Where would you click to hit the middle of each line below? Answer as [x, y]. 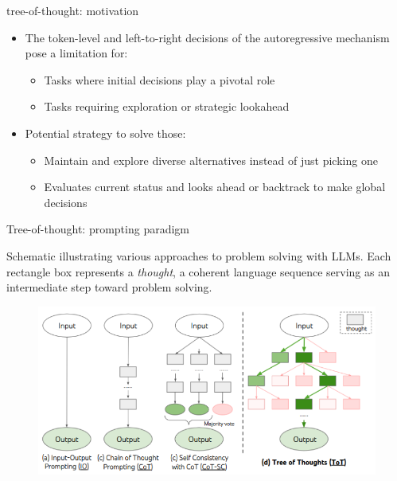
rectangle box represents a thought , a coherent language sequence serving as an [198, 271]
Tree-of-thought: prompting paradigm [98, 229]
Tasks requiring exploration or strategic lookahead [167, 106]
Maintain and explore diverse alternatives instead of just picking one [211, 160]
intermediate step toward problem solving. [109, 287]
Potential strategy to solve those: [105, 133]
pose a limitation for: [76, 53]
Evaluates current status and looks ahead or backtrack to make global [215, 187]
